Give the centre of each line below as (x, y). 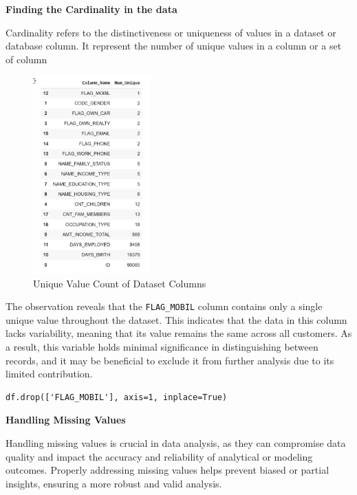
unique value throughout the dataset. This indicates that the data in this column (176, 319)
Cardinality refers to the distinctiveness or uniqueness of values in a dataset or (171, 32)
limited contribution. (49, 374)
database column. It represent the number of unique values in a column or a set (174, 46)
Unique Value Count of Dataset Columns (120, 283)
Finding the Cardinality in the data (91, 9)
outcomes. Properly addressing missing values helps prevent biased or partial (167, 470)
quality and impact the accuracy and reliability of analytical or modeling (159, 456)
